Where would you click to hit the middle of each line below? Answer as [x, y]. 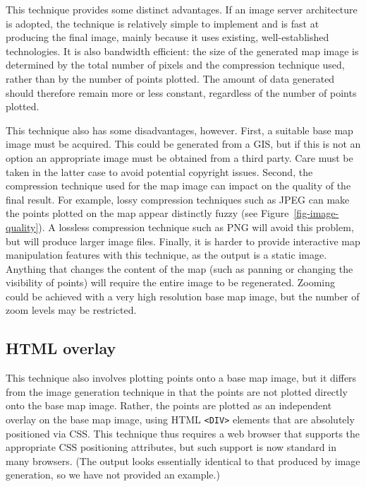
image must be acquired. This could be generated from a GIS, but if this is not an [183, 144]
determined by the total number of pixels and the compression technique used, [175, 65]
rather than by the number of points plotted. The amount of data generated [170, 78]
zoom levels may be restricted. [71, 310]
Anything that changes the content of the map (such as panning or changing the [179, 268]
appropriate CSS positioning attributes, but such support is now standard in [171, 447]
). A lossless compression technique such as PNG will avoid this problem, [196, 227]
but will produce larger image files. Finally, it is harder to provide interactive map [183, 241]
